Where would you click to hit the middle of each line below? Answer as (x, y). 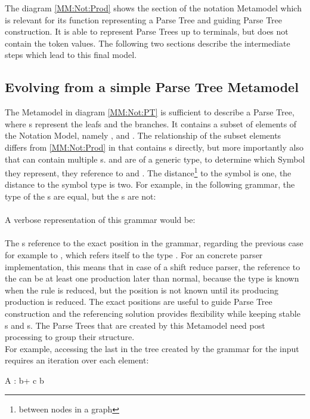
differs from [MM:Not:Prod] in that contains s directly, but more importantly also (154, 147)
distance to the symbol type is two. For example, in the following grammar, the (150, 184)
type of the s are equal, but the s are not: (80, 196)
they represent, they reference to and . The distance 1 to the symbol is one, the (148, 172)
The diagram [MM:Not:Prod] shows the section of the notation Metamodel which (153, 8)
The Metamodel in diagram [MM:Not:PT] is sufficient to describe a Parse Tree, (150, 112)
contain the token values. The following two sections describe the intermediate (148, 43)
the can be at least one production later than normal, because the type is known (152, 278)
